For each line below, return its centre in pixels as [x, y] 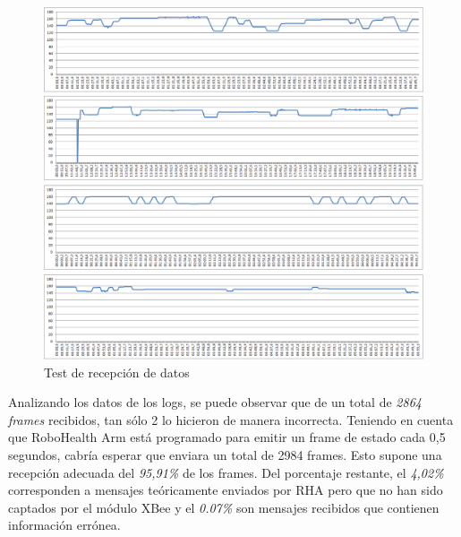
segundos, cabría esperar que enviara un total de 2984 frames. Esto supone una [225, 455]
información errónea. [64, 525]
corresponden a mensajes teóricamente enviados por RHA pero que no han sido [226, 490]
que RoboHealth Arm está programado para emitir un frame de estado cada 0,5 [227, 437]
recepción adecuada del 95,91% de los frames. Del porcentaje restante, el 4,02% [226, 472]
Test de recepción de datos [117, 372]
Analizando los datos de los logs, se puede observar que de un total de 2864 [215, 402]
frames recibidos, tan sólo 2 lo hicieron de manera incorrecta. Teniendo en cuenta [231, 419]
